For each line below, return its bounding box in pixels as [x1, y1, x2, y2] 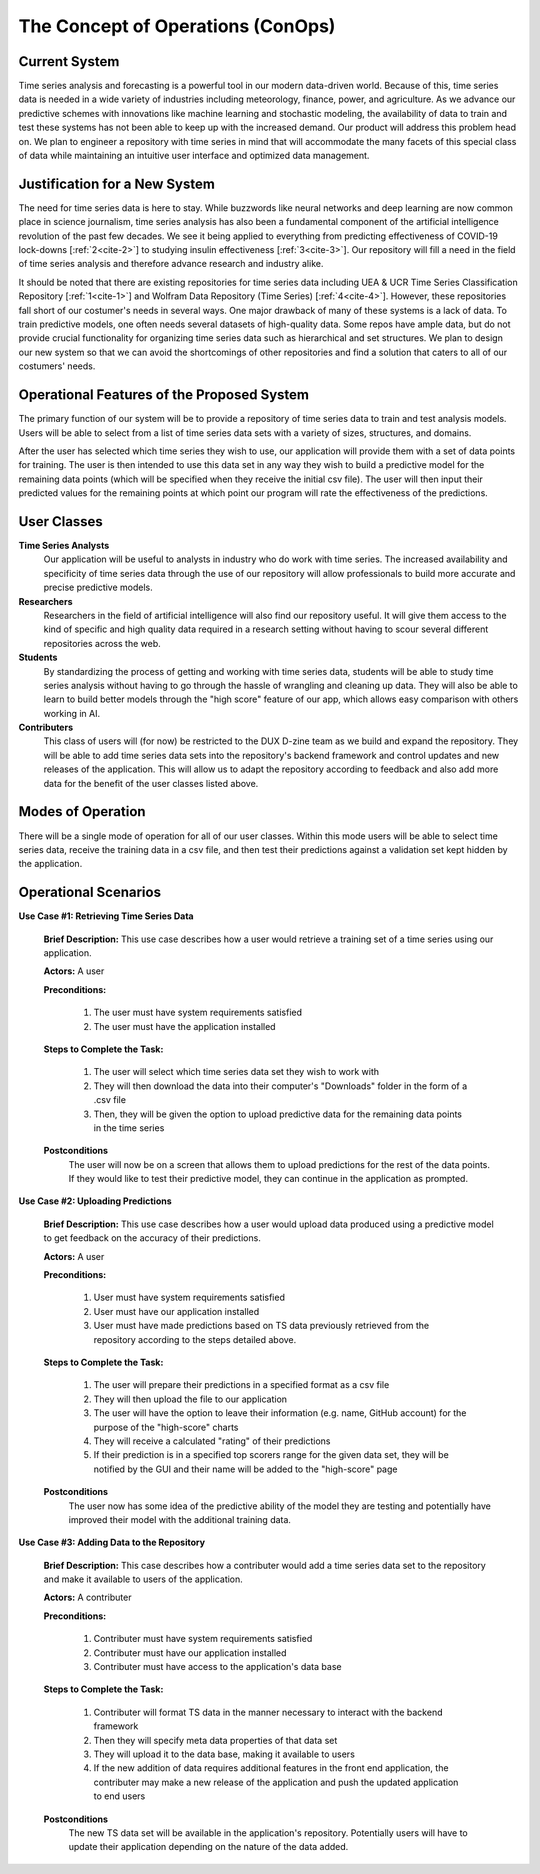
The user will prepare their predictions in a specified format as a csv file [93, 1379, 390, 1391]
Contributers [18, 721, 74, 734]
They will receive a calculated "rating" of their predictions [93, 1435, 331, 1447]
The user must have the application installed [93, 1020, 276, 1032]
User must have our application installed [93, 1305, 260, 1317]
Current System [18, 53, 120, 70]
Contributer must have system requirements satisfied [93, 1633, 313, 1645]
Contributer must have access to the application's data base [93, 1661, 342, 1673]
